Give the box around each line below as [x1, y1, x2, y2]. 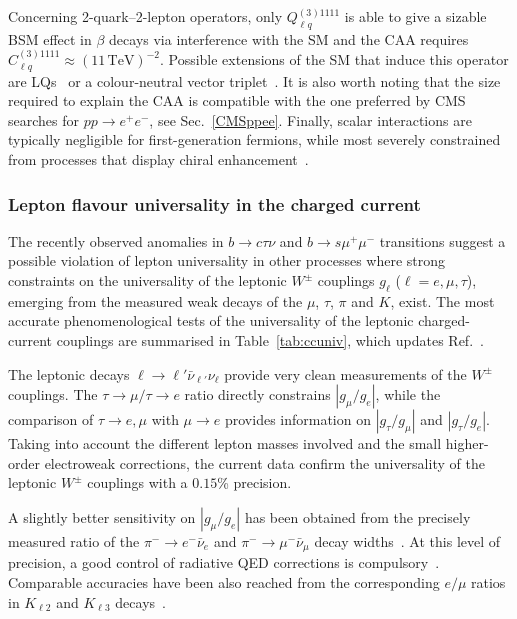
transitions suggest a [379, 230, 506, 251]
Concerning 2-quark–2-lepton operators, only [8, 6, 283, 26]
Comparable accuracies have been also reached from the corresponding [8, 572, 440, 592]
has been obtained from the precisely [244, 506, 471, 527]
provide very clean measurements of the [224, 363, 467, 384]
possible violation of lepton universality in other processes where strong [8, 250, 446, 271]
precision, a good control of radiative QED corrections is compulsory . [8, 552, 440, 573]
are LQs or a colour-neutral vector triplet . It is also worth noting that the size [8, 70, 501, 91]
